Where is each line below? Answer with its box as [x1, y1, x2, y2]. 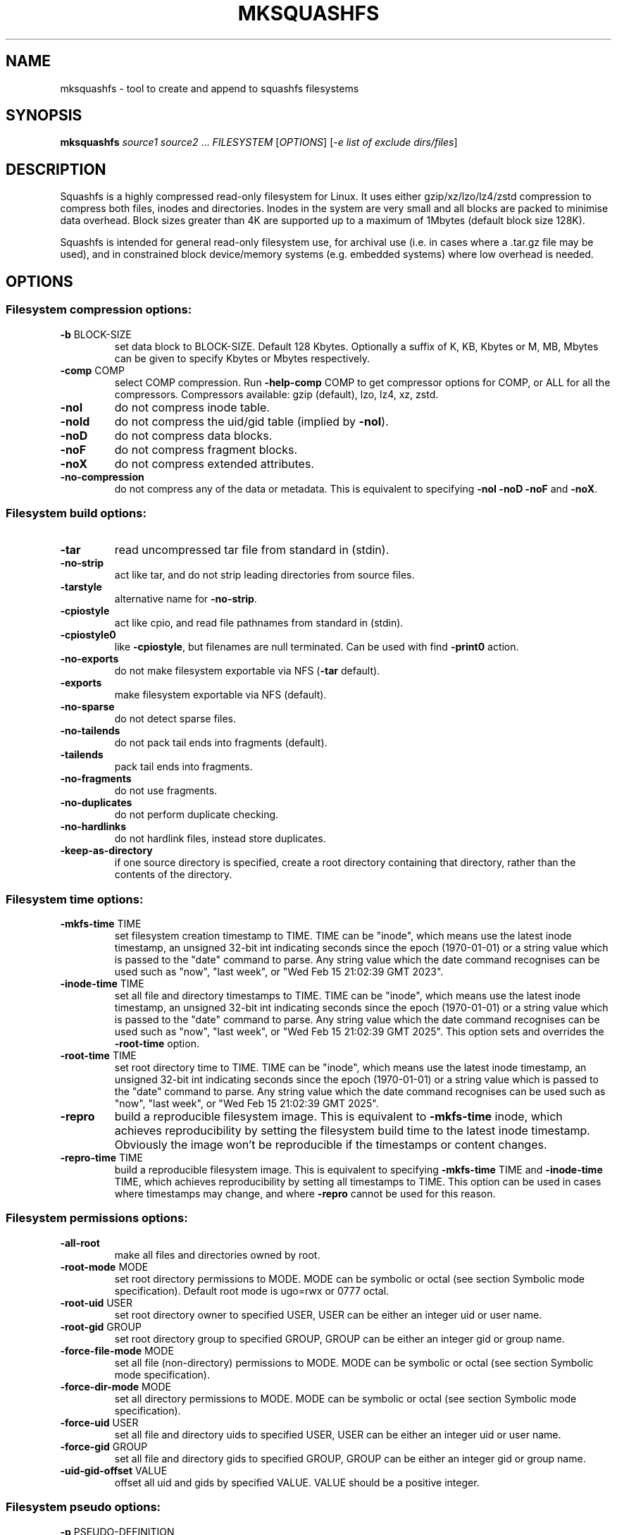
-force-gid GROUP [60, 1440, 148, 1453]
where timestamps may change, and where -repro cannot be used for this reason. [114, 1188, 496, 1200]
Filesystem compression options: [6, 302, 192, 317]
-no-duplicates [60, 796, 132, 809]
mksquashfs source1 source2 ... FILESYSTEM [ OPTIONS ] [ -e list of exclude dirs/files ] [60, 136, 458, 149]
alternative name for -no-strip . [114, 593, 257, 605]
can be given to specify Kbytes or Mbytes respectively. [114, 352, 370, 364]
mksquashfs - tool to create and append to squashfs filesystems [60, 82, 359, 94]
